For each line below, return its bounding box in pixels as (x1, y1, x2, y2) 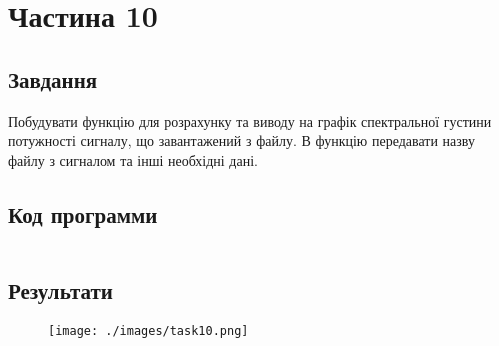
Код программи (8, 198, 158, 229)
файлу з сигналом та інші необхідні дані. (8, 149, 258, 170)
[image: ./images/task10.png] (48, 323, 249, 338)
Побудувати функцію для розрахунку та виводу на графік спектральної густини (8, 110, 492, 131)
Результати (8, 274, 113, 305)
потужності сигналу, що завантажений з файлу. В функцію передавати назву (8, 130, 475, 151)
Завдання (8, 63, 98, 94)
